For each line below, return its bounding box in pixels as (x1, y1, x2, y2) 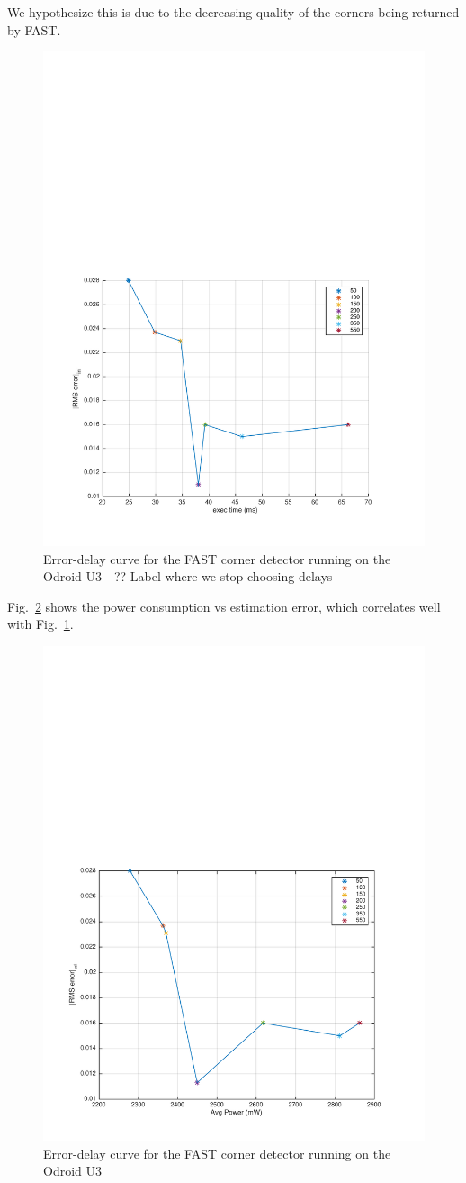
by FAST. (7, 20, 61, 39)
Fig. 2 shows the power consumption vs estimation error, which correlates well (7, 596, 441, 615)
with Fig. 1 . (7, 614, 74, 633)
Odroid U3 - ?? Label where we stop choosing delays (43, 567, 333, 586)
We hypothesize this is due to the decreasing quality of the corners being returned (7, 3, 460, 21)
